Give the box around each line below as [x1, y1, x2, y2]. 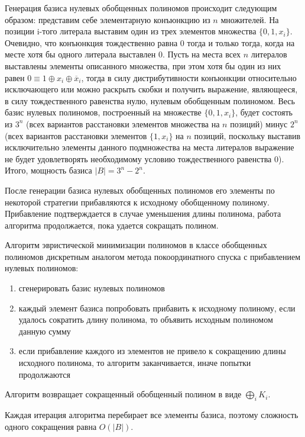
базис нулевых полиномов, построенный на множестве [5, 106, 202, 118]
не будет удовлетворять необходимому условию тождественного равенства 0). [5, 152, 284, 165]
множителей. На [220, 13, 279, 25]
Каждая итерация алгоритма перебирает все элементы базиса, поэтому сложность [5, 409, 298, 421]
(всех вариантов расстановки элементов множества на [26, 117, 220, 130]
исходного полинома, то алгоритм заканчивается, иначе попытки [18, 356, 251, 369]
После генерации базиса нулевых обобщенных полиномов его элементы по [5, 184, 275, 196]
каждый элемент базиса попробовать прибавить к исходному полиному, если [18, 301, 296, 314]
